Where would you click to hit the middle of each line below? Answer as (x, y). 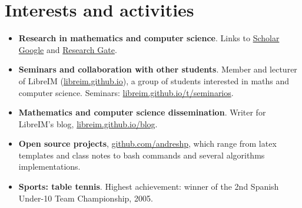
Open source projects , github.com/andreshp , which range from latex (147, 143)
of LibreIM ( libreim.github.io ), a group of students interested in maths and (154, 80)
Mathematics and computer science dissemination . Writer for (142, 112)
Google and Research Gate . (68, 49)
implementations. (49, 166)
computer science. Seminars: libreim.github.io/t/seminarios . (126, 92)
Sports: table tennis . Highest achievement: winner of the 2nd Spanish (149, 186)
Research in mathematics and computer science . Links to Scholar (149, 38)
